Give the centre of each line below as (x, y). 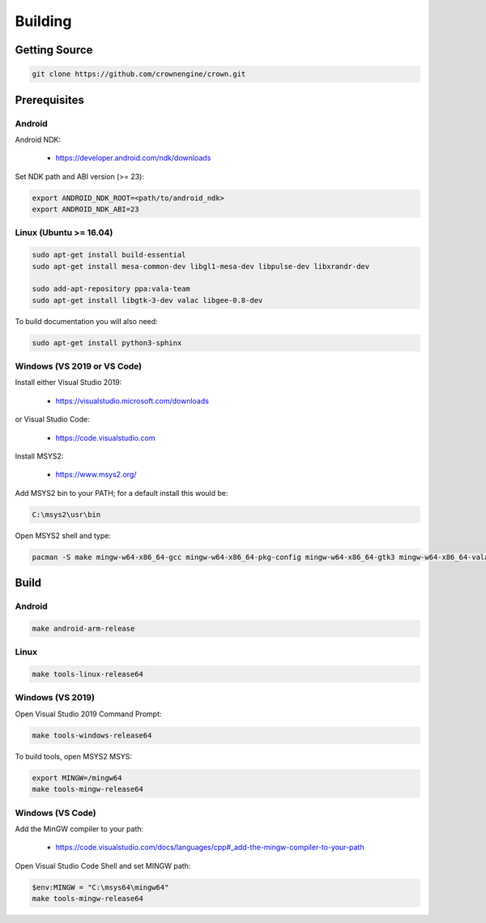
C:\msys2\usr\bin (66, 514)
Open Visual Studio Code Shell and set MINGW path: (103, 865)
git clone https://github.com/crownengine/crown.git (139, 74)
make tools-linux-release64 (87, 674)
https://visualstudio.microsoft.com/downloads (132, 400)
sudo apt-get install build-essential (109, 255)
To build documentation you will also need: (86, 321)
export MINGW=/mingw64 (77, 778)
